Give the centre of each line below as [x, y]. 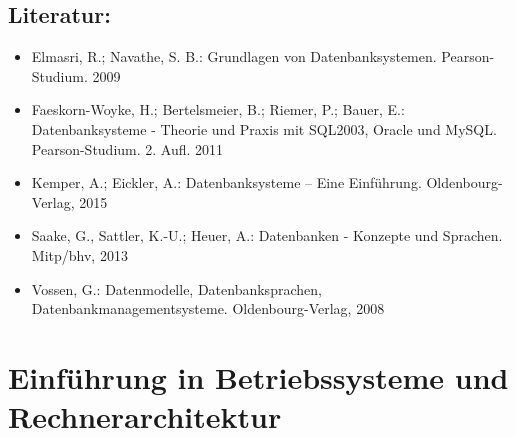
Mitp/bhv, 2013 [79, 254]
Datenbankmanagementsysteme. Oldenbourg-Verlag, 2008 [208, 308]
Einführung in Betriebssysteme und [258, 376]
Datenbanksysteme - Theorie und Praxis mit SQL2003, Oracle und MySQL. [264, 128]
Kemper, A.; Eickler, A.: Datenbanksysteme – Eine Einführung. [226, 182]
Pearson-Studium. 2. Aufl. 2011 [127, 148]
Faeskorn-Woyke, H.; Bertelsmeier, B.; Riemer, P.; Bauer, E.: [218, 109]
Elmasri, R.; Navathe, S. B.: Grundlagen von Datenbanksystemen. [234, 56]
